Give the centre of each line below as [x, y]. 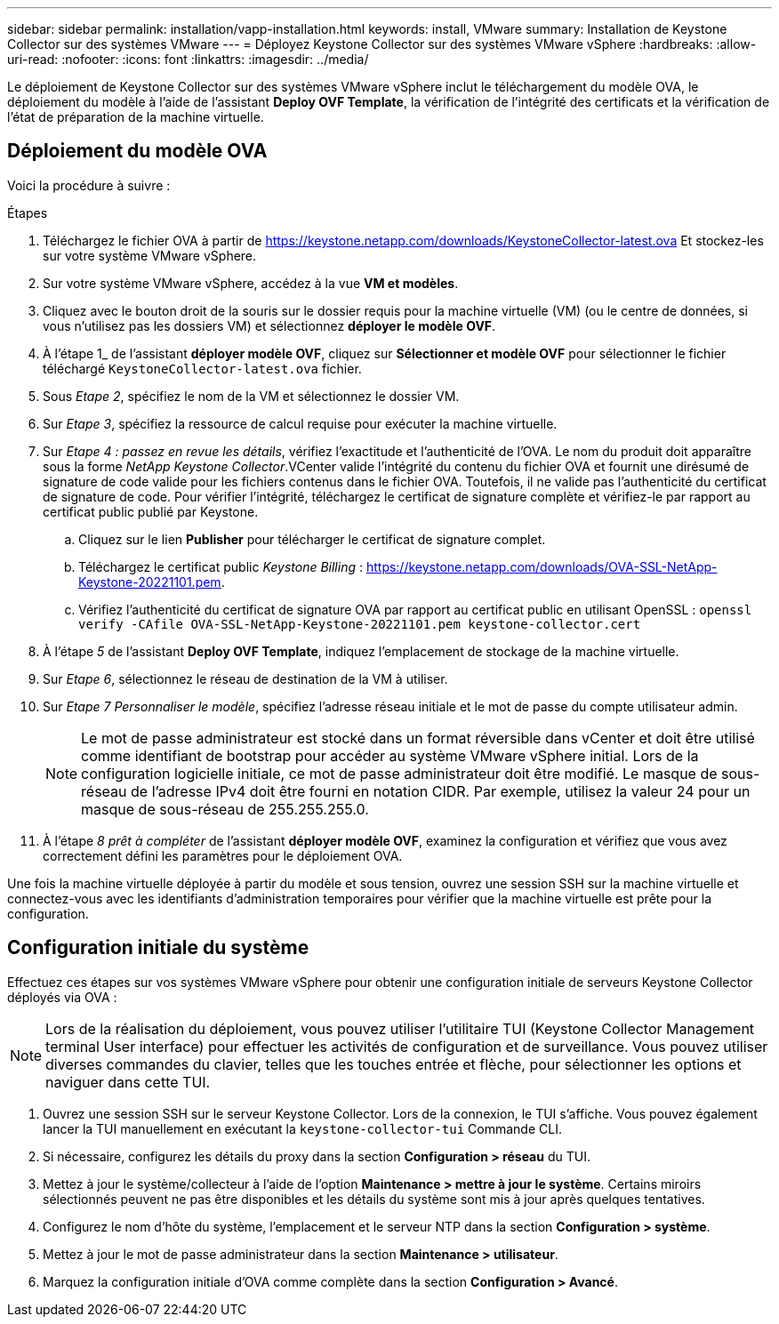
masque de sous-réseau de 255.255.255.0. [225, 809]
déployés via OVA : [62, 997]
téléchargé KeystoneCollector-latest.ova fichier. [202, 368]
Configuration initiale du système [158, 948]
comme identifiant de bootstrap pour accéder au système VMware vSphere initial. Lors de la [390, 755]
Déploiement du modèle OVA [137, 151]
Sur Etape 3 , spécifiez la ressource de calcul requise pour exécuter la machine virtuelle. [300, 423]
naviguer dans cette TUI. [128, 1082]
